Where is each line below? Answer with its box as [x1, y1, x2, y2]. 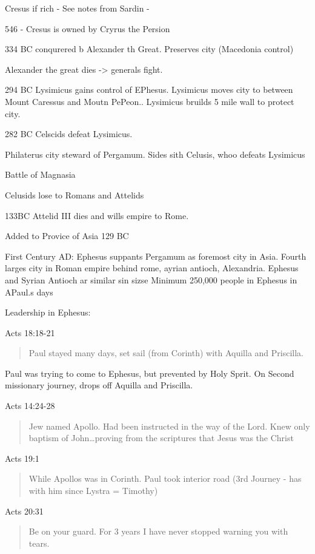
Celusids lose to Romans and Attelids [5, 188, 144, 201]
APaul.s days [5, 285, 53, 298]
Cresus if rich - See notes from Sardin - [5, 2, 150, 14]
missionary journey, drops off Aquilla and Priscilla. [5, 379, 193, 391]
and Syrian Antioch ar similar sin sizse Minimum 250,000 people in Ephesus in [5, 273, 297, 286]
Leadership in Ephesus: [5, 306, 91, 319]
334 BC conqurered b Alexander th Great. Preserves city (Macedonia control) [5, 42, 294, 55]
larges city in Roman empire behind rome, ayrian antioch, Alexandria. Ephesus [5, 262, 299, 274]
